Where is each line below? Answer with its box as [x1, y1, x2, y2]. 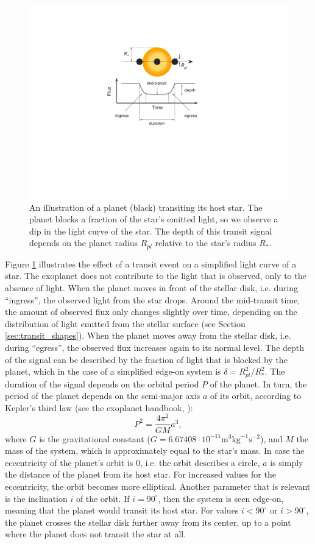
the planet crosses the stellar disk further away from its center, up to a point [5, 515, 291, 528]
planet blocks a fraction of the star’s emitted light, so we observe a [29, 213, 278, 225]
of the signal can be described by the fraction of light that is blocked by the [5, 353, 288, 366]
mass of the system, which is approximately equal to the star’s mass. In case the [5, 444, 305, 457]
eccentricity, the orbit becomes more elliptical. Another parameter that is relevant [5, 479, 311, 492]
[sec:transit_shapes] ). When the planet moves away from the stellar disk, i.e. [5, 329, 291, 342]
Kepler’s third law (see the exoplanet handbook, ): [5, 401, 193, 414]
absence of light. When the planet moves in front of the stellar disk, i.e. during [5, 281, 299, 294]
